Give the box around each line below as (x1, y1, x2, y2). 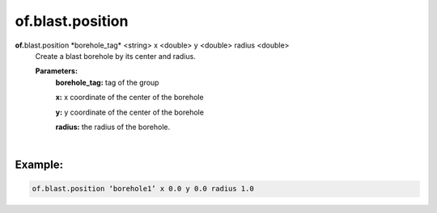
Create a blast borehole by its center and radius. (35, 51, 196, 61)
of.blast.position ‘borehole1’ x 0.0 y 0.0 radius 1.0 (32, 184, 254, 194)
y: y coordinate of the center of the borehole (55, 107, 204, 117)
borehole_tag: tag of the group (55, 77, 159, 87)
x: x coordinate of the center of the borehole (55, 93, 204, 102)
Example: (15, 158, 64, 172)
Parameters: (35, 66, 78, 76)
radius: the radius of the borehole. (55, 122, 170, 132)
